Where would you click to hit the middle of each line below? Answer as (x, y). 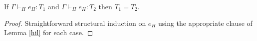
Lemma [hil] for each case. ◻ (49, 32)
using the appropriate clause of (205, 23)
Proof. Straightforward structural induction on (75, 23)
